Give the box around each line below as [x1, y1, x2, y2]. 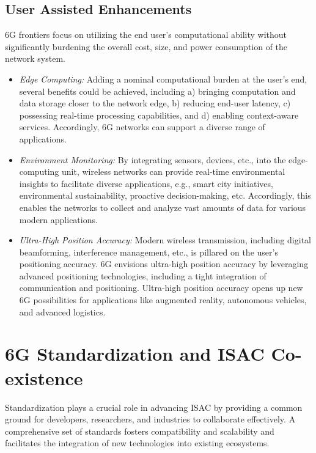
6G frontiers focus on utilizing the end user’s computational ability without [5, 28, 287, 41]
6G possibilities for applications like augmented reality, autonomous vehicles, [19, 293, 307, 306]
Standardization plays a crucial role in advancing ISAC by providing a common [5, 400, 303, 413]
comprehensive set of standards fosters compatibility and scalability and [5, 424, 274, 437]
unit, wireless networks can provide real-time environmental [62, 165, 285, 178]
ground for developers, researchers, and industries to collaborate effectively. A [5, 413, 296, 425]
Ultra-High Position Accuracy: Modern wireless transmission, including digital [19, 234, 311, 246]
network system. [5, 52, 65, 65]
